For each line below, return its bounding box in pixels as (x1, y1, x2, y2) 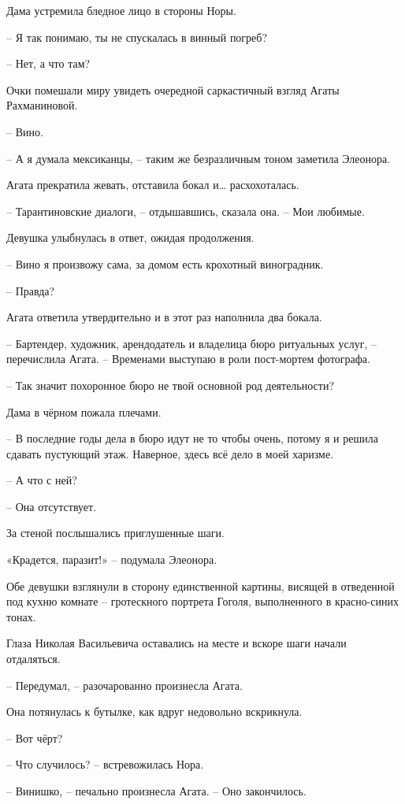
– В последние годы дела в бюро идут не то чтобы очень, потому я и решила (6, 430, 378, 446)
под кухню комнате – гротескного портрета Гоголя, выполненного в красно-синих (6, 593, 399, 609)
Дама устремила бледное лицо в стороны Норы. (6, 2, 236, 18)
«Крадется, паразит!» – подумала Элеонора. (6, 551, 217, 568)
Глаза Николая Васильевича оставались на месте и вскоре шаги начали (6, 635, 347, 651)
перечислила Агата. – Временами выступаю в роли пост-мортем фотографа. (6, 350, 370, 367)
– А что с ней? (6, 472, 77, 488)
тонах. (6, 608, 36, 624)
